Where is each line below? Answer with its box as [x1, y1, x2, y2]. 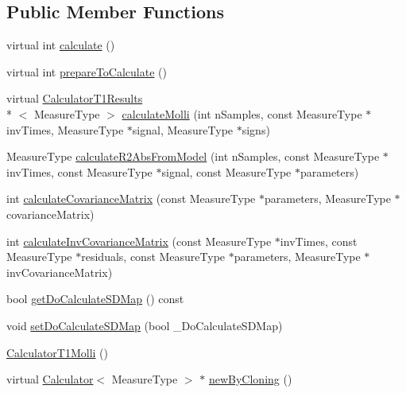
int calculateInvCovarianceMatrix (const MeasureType [6, 232, 272, 249]
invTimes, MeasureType [6, 121, 124, 138]
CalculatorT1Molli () [6, 344, 109, 360]
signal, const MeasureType [161, 163, 292, 180]
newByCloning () [208, 371, 292, 387]
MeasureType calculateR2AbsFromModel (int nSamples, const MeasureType [6, 148, 380, 165]
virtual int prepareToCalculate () [6, 63, 167, 80]
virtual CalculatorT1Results [6, 90, 143, 107]
